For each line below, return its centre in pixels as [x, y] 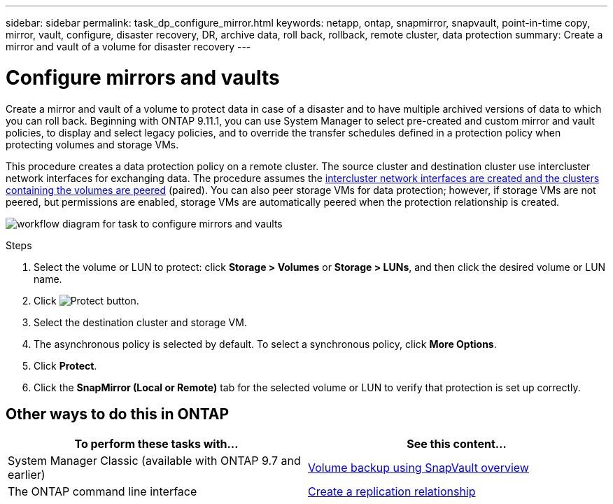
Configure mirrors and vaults [143, 77]
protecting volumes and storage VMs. [92, 144]
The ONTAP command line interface [103, 492]
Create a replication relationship [392, 492]
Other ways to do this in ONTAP [118, 414]
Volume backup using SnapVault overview [418, 468]
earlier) [27, 475]
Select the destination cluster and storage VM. [140, 322]
